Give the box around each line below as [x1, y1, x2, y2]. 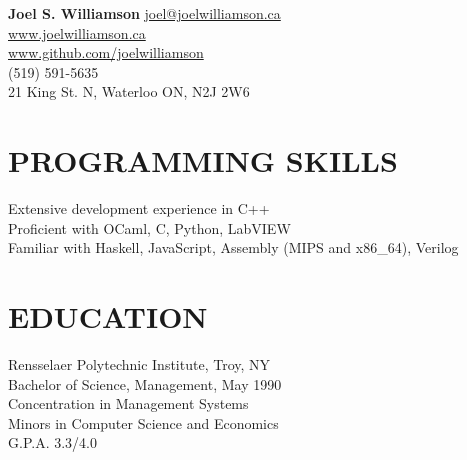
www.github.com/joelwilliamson [8, 42, 204, 63]
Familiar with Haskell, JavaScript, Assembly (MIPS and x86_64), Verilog [8, 237, 459, 258]
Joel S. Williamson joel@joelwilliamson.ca [8, 3, 281, 23]
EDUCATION [8, 296, 208, 337]
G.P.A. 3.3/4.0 [8, 432, 97, 453]
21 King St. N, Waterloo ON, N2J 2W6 [8, 81, 250, 102]
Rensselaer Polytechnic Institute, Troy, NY [8, 354, 271, 374]
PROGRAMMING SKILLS [8, 140, 398, 181]
